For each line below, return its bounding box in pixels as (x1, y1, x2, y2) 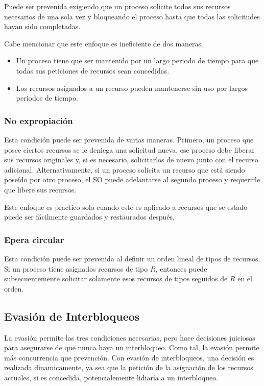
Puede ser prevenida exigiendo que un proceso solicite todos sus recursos (4, 1, 231, 11)
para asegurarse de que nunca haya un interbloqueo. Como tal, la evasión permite (4, 342, 259, 353)
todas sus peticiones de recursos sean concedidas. (16, 65, 170, 76)
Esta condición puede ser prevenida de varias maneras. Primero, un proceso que (4, 134, 254, 144)
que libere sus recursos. (4, 184, 77, 195)
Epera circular (4, 233, 64, 246)
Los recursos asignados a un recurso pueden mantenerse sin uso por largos (16, 82, 248, 93)
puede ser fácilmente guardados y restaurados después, (4, 211, 175, 222)
